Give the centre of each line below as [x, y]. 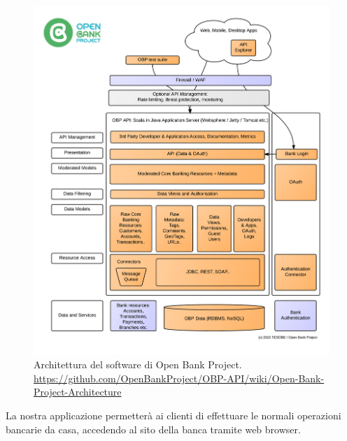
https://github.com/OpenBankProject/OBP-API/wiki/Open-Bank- [179, 378]
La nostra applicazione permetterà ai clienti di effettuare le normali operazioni [173, 415]
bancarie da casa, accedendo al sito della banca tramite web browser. [153, 429]
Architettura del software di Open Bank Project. [138, 364]
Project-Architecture [78, 392]
